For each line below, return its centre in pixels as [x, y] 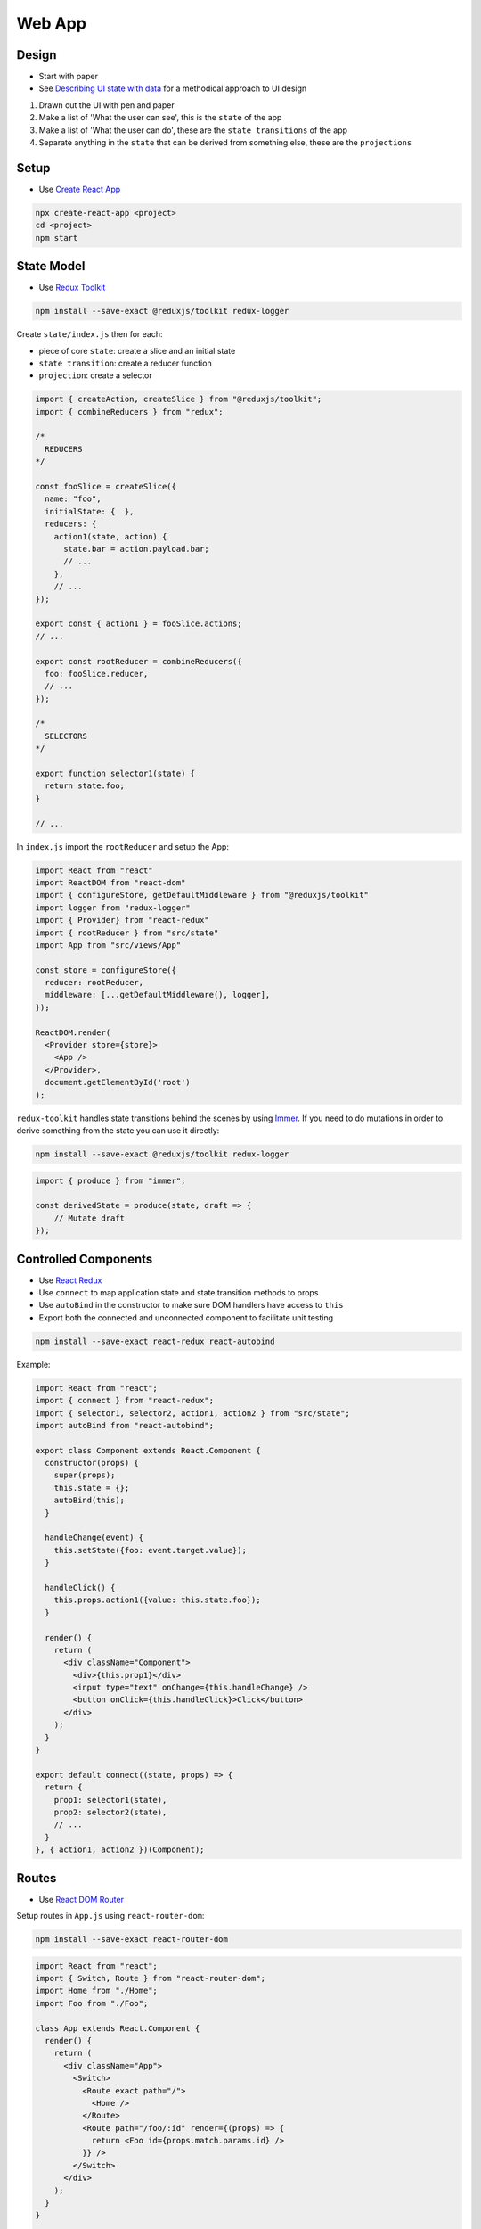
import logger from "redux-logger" [113, 908]
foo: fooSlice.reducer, [97, 674]
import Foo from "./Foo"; [92, 2003]
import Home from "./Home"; [96, 1991]
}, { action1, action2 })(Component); [120, 1850]
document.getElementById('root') [118, 1082]
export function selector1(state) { [115, 774]
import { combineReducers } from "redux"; [129, 411]
